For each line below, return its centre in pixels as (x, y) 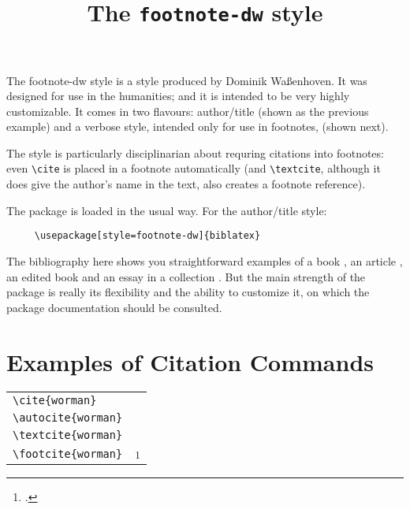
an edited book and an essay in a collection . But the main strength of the (186, 276)
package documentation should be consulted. (114, 307)
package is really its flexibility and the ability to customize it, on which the (188, 292)
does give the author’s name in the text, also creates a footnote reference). (186, 184)
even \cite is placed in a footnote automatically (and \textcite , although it (194, 168)
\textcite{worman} (68, 435)
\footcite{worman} (68, 453)
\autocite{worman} (68, 418)
